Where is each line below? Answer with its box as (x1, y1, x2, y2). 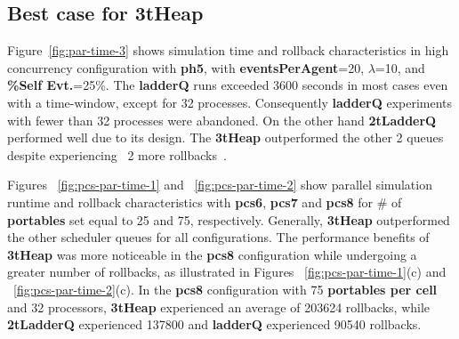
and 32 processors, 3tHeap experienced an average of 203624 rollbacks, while (7, 297, 431, 316)
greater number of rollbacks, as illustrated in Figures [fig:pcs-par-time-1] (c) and (7, 262, 447, 281)
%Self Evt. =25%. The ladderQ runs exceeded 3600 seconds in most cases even (7, 76, 448, 94)
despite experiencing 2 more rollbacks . (7, 145, 227, 164)
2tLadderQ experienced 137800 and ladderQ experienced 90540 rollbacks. (7, 315, 422, 334)
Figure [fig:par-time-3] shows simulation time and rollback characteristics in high (7, 41, 449, 60)
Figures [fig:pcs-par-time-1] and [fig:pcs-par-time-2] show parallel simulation (7, 175, 432, 194)
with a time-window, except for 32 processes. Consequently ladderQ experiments (7, 93, 453, 111)
